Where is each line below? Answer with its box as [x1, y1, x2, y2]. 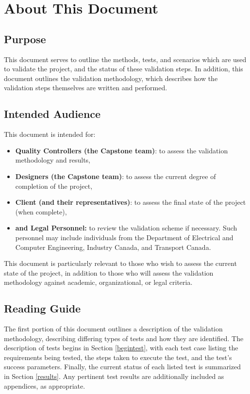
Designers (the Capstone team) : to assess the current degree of [15, 171, 216, 181]
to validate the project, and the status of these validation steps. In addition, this [4, 64, 243, 74]
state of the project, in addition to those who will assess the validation [4, 267, 214, 278]
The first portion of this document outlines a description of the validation [4, 324, 223, 334]
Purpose [4, 31, 46, 46]
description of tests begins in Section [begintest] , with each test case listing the [4, 343, 238, 353]
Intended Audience [4, 106, 101, 121]
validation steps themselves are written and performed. [4, 82, 167, 93]
